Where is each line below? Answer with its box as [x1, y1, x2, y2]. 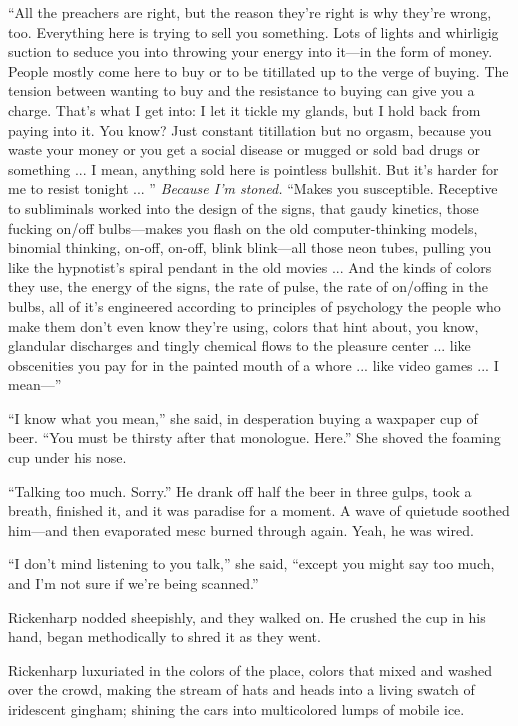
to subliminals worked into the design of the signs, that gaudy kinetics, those [8, 197, 479, 218]
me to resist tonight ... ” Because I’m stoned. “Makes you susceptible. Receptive [8, 178, 498, 199]
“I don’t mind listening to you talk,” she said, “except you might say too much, [8, 553, 495, 574]
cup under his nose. [8, 447, 127, 468]
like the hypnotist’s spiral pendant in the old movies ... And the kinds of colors [8, 256, 492, 277]
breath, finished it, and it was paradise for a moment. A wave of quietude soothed [8, 500, 510, 521]
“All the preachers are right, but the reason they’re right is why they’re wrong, [8, 2, 492, 22]
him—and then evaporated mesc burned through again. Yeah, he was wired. [8, 519, 474, 540]
